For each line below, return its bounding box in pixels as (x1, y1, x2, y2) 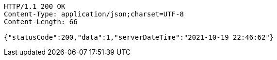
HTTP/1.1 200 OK (4, 2, 65, 10)
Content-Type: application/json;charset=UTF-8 (4, 10, 184, 18)
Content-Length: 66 (4, 18, 78, 26)
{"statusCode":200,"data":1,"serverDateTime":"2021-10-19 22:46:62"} (4, 33, 274, 41)
